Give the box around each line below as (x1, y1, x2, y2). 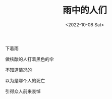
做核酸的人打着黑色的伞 (5, 56, 54, 62)
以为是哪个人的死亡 (5, 77, 45, 83)
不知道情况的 (5, 67, 32, 73)
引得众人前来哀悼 (5, 88, 41, 94)
